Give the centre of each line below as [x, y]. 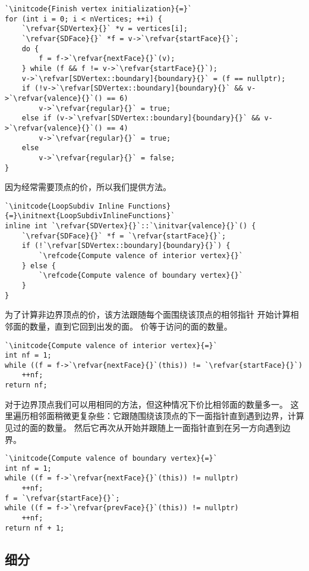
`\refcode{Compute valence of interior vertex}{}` [141, 256]
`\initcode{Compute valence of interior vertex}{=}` [111, 345]
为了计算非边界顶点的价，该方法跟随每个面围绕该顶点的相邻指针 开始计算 [148, 314]
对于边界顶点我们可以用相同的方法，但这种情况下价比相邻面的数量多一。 [146, 404]
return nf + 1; [35, 528]
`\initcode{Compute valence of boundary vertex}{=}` [111, 459]
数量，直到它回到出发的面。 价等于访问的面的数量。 [131, 326]
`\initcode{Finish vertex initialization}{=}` [98, 9]
